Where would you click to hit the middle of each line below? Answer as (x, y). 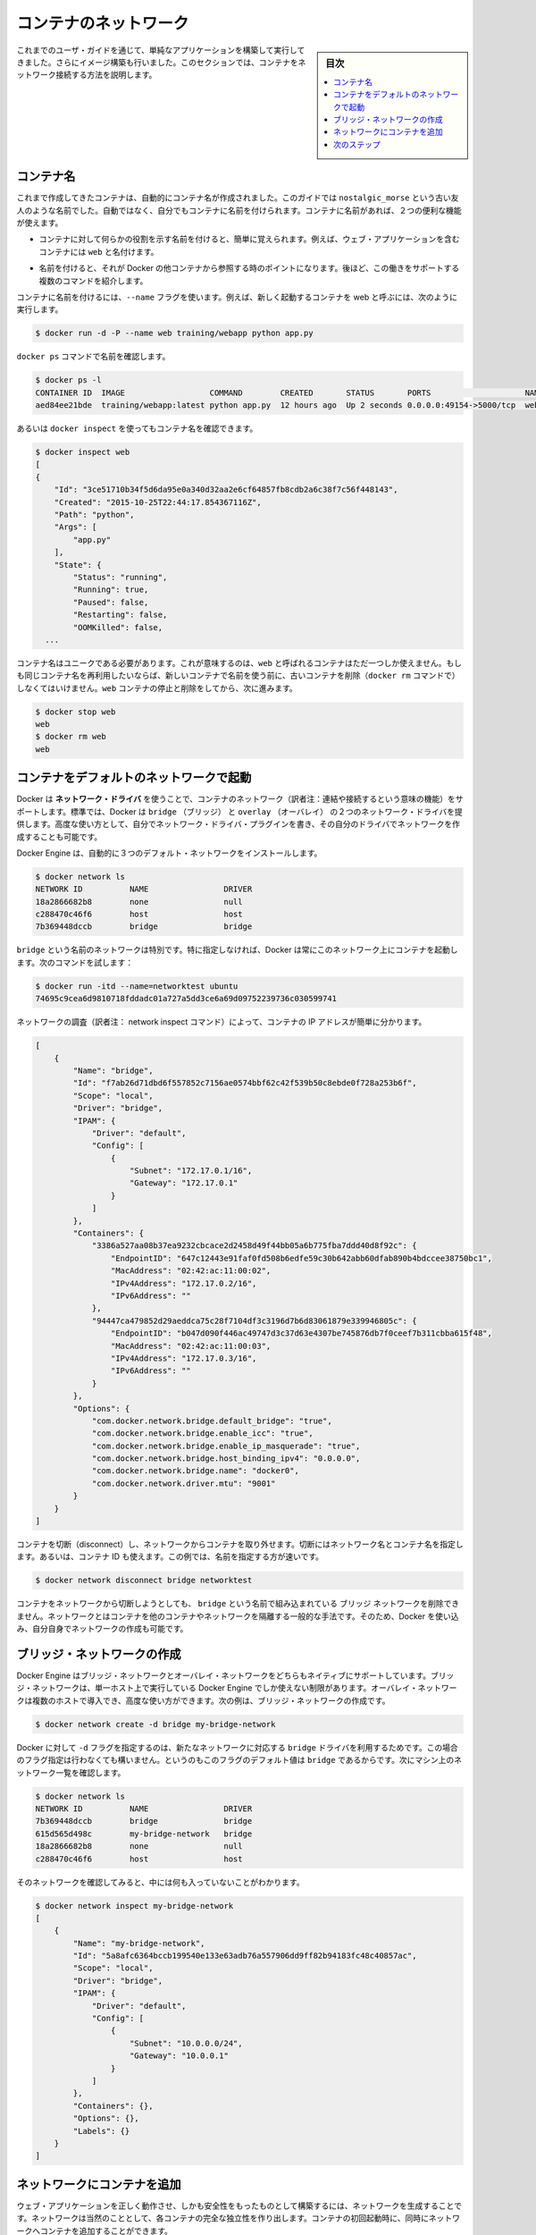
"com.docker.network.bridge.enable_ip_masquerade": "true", (226, 1446)
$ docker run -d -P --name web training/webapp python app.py (174, 333)
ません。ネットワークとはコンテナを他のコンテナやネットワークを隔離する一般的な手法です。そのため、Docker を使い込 (238, 1616)
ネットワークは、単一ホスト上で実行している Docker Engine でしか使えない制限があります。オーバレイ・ (225, 1688)
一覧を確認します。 (90, 1772)
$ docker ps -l (68, 380)
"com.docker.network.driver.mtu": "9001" (184, 1483)
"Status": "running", (120, 577)
